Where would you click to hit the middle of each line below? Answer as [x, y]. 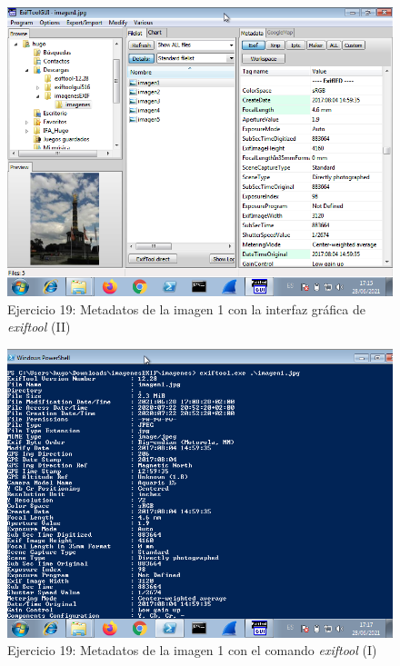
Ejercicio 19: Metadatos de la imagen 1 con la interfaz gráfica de [186, 308]
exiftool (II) [39, 327]
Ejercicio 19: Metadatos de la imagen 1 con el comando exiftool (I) [192, 650]
